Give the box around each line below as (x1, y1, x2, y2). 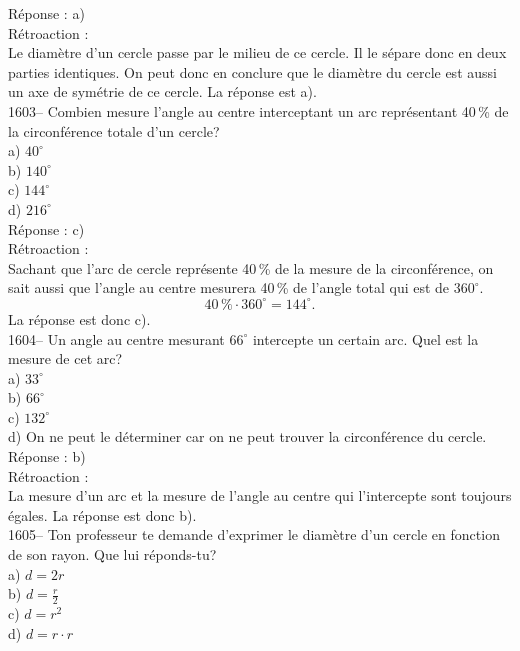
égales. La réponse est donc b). (8, 504, 197, 525)
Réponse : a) (8, 3, 85, 23)
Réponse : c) (8, 218, 85, 239)
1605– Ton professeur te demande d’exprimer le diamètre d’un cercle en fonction (8, 524, 500, 545)
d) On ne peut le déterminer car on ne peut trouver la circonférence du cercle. (8, 426, 487, 447)
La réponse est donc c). (8, 308, 151, 329)
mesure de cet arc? (8, 348, 123, 369)
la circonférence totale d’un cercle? (8, 120, 220, 141)
